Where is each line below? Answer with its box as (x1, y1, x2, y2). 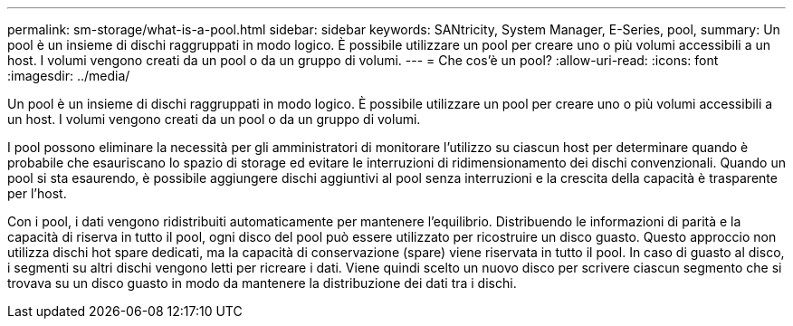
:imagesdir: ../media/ (7, 68, 130, 83)
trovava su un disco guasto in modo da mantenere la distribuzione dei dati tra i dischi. (7, 275, 517, 291)
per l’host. (7, 186, 67, 201)
